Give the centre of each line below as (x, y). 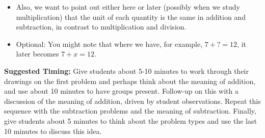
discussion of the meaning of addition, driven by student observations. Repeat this (132, 101)
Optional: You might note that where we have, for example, (109, 44)
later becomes (37, 54)
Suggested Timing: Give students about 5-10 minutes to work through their (126, 71)
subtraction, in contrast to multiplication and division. (101, 27)
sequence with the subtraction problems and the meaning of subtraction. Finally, (130, 111)
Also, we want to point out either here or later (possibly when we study (128, 7)
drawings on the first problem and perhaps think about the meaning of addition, (130, 81)
